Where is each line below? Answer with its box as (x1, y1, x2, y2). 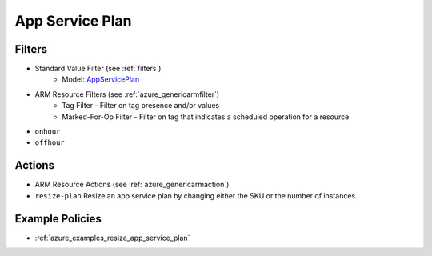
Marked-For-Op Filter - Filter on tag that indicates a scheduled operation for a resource (62, 112, 350, 122)
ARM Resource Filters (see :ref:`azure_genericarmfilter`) (34, 89, 220, 99)
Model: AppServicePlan (62, 74, 140, 84)
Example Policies (14, 212, 102, 226)
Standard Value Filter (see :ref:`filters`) (34, 64, 162, 74)
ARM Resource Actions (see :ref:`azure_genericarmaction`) (34, 180, 230, 190)
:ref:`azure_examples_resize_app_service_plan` (34, 233, 190, 242)
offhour (34, 138, 66, 147)
